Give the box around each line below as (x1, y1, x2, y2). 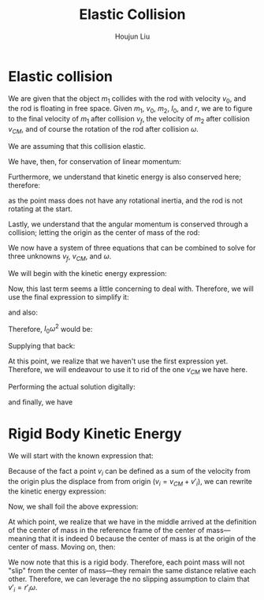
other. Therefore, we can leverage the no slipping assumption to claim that (8, 574, 250, 584)
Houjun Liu (114, 32, 151, 41)
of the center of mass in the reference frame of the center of (8, 526, 205, 535)
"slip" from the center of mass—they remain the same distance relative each (8, 566, 256, 576)
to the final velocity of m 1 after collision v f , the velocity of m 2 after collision (8, 114, 251, 125)
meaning (8, 534, 37, 543)
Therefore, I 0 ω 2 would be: (8, 322, 93, 336)
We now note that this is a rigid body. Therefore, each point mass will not (8, 557, 245, 567)
